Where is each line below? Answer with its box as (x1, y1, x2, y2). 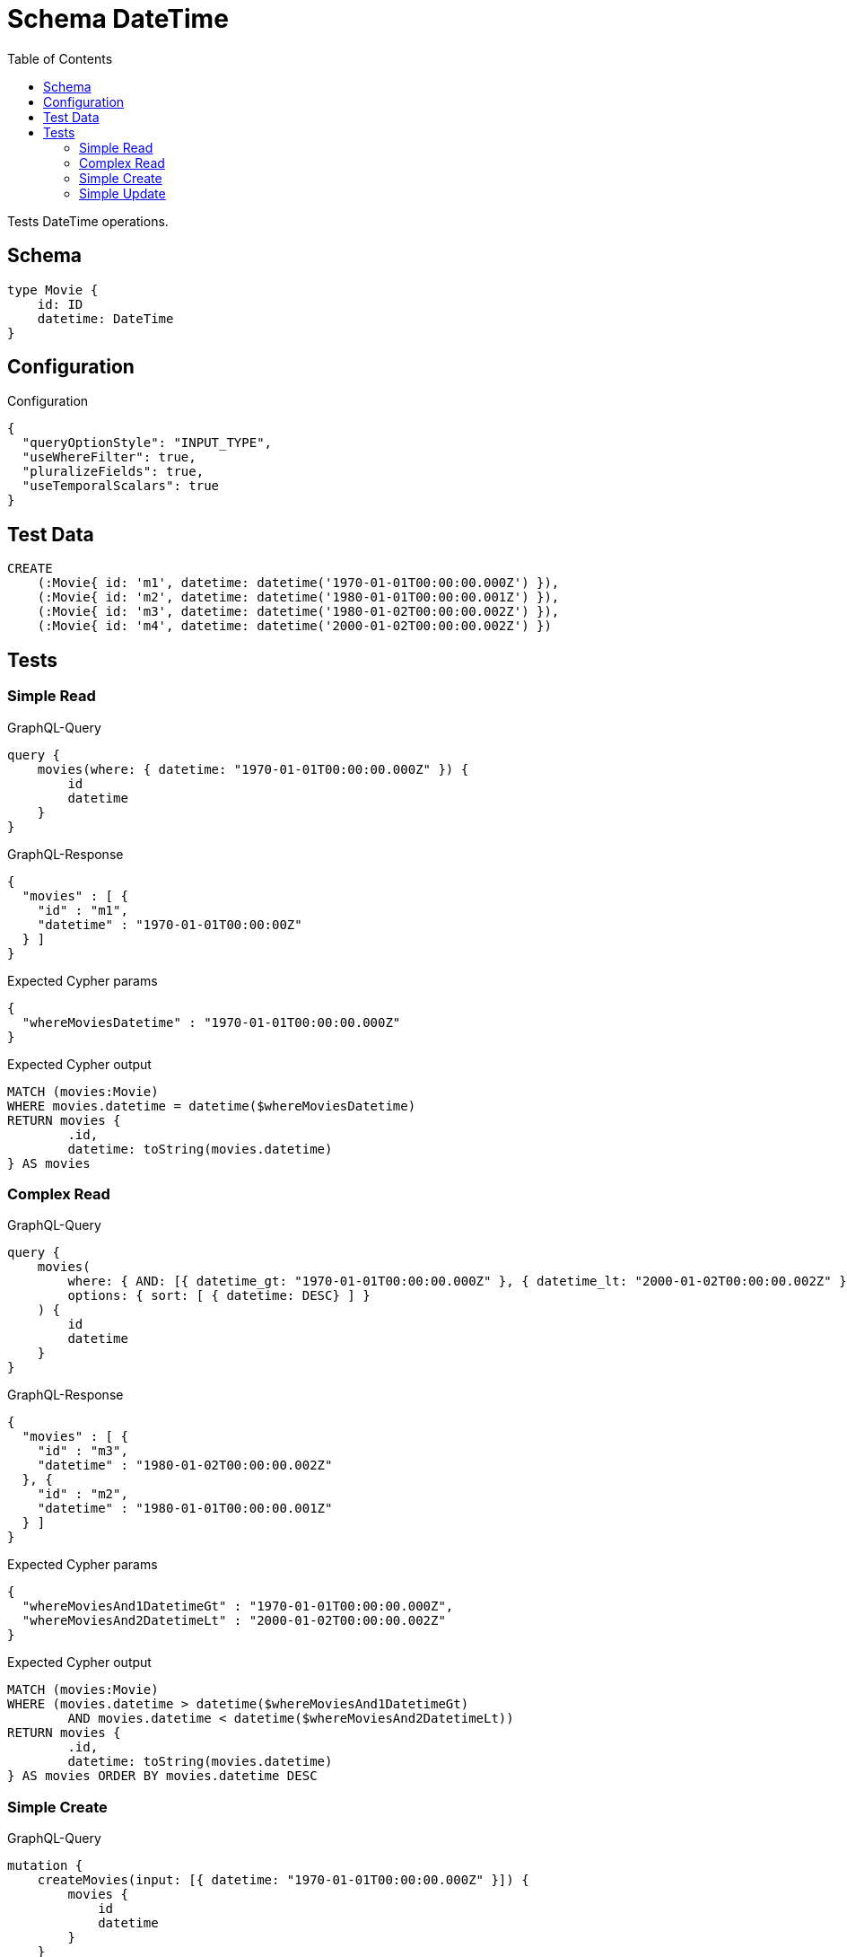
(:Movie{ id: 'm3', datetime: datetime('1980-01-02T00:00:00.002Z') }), (37, 604, 560, 619)
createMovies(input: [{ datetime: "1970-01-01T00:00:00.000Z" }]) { (37, 1873, 529, 1887)
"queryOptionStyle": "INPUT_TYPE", (22, 435, 273, 451)
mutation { (7, 1858, 83, 1873)
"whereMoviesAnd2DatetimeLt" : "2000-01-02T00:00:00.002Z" (22, 1613, 446, 1628)
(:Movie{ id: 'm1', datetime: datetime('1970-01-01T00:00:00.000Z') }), (37, 575, 560, 591)
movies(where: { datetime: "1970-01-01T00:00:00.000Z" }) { (37, 761, 469, 777)
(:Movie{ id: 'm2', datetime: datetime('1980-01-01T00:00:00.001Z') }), (37, 590, 560, 605)
